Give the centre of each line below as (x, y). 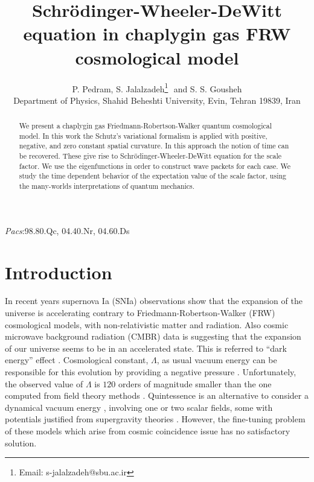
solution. (21, 442)
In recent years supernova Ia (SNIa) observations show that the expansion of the (154, 301)
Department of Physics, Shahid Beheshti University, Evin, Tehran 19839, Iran (157, 100)
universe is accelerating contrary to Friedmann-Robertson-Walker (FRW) (140, 313)
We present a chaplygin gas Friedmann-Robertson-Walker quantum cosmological (146, 126)
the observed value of (44, 383)
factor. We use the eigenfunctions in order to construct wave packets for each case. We (155, 166)
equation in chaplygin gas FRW (157, 33)
